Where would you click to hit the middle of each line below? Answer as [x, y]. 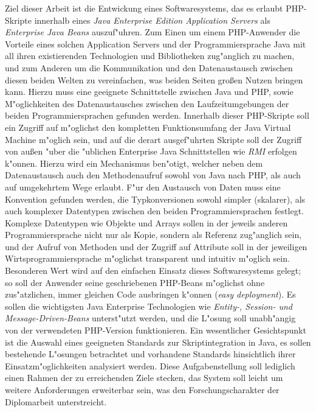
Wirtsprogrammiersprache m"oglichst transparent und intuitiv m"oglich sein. [147, 258]
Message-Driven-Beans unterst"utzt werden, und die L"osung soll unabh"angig [150, 318]
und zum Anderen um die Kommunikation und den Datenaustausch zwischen [149, 67]
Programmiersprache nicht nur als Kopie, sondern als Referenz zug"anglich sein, [153, 235]
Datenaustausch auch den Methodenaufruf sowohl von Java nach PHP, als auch [153, 175]
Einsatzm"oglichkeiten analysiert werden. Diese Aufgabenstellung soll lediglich [150, 365]
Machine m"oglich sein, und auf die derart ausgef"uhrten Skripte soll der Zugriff [153, 139]
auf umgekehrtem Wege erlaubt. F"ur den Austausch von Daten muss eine [143, 187]
